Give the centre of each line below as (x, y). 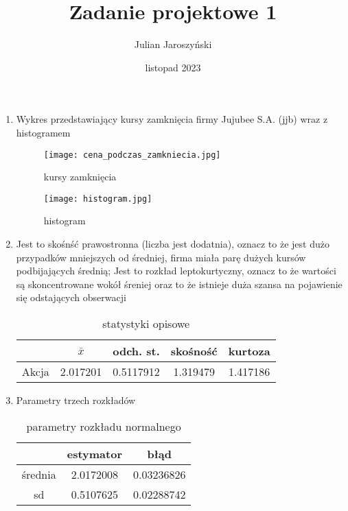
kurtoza (249, 350)
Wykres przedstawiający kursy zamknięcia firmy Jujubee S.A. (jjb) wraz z (172, 119)
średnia (39, 474)
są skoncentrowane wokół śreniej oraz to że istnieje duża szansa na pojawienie (179, 284)
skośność (194, 350)
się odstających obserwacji (71, 297)
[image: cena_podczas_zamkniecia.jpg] (132, 155)
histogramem (43, 132)
